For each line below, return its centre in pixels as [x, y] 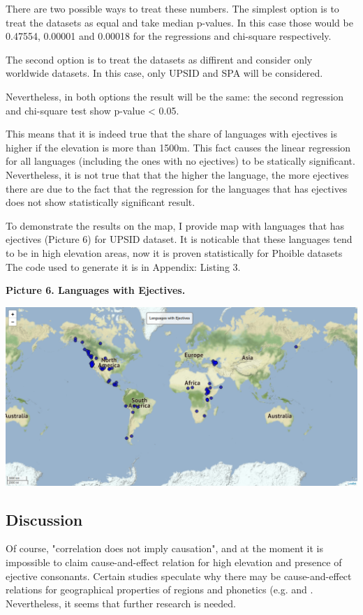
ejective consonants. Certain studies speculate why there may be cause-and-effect [179, 576]
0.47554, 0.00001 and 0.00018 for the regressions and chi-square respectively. [169, 36]
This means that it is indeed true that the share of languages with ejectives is [172, 134]
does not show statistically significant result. [101, 202]
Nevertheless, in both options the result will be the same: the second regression [175, 96]
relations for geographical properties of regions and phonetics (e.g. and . [160, 590]
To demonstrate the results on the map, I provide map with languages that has [175, 225]
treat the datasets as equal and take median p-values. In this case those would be [179, 22]
